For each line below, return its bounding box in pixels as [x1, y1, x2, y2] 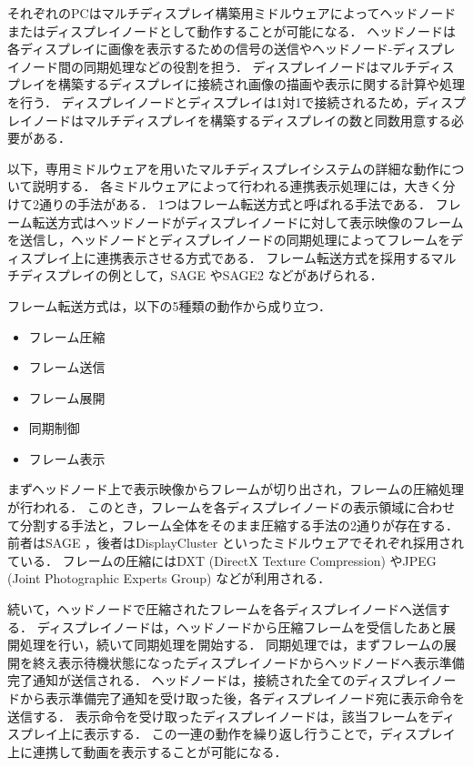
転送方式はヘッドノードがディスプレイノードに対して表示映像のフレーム [32, 212, 464, 231]
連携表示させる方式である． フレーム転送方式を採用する [96, 247, 431, 267]
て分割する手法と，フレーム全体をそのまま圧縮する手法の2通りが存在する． [7, 515, 459, 534]
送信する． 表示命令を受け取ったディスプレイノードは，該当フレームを [7, 706, 431, 725]
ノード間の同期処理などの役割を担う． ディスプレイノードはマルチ [19, 56, 418, 76]
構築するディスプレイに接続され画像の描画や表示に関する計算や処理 [57, 75, 466, 94]
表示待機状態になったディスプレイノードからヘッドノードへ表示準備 [57, 652, 465, 671]
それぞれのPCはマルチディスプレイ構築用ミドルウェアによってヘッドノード [7, 4, 457, 22]
